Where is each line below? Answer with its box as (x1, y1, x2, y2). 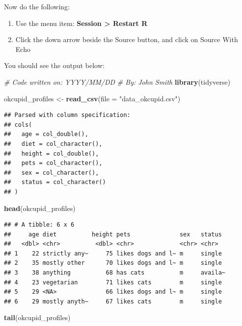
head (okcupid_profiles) (4, 203, 76, 213)
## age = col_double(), (4, 131, 88, 138)
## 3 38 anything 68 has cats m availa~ (4, 269, 226, 277)
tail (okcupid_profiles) (4, 312, 71, 323)
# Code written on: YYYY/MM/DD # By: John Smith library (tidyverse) (4, 76, 231, 87)
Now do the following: (4, 1, 70, 11)
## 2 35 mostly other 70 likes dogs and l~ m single (4, 259, 222, 267)
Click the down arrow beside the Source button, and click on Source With (15, 34, 238, 45)
